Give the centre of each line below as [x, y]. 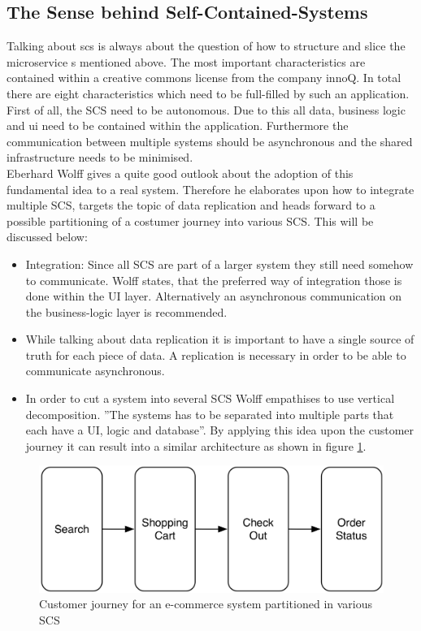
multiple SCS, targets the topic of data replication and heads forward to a [191, 205]
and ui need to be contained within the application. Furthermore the [178, 125]
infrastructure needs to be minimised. [100, 157]
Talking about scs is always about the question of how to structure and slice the [206, 46]
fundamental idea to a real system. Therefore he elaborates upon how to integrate [210, 189]
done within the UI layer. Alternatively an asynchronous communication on [214, 296]
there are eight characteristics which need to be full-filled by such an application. [208, 93]
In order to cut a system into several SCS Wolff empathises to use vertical [210, 398]
